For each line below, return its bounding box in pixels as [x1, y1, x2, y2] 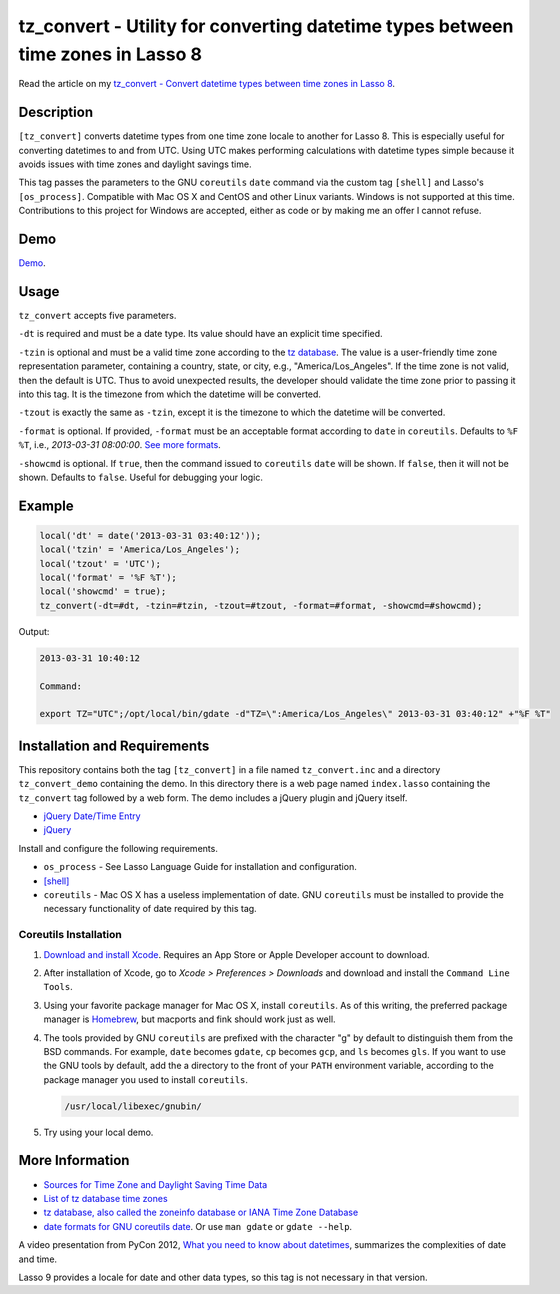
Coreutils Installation [18, 928, 122, 942]
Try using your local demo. [43, 1126, 154, 1138]
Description [18, 104, 94, 121]
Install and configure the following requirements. [18, 842, 219, 854]
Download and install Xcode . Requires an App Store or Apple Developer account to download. [43, 948, 430, 960]
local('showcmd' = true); [39, 586, 167, 597]
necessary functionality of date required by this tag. [43, 903, 257, 915]
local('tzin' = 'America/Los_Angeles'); [39, 544, 240, 555]
